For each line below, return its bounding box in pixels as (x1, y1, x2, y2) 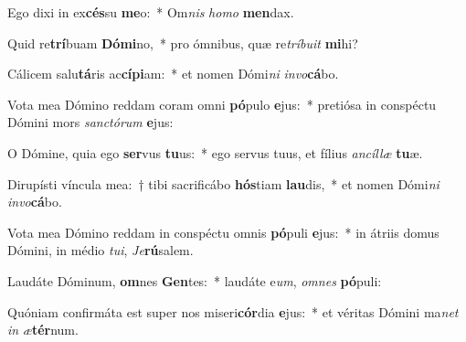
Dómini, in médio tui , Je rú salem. (7, 240, 194, 260)
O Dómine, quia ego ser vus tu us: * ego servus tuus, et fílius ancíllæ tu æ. (7, 143, 423, 162)
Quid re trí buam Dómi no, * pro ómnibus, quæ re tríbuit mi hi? (7, 33, 358, 52)
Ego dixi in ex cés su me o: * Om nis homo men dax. (7, 3, 294, 21)
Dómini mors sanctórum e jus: (7, 112, 174, 132)
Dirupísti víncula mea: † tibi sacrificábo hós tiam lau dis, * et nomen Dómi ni (7, 174, 440, 193)
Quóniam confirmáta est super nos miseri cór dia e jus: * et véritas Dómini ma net (7, 302, 459, 321)
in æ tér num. (7, 320, 79, 339)
